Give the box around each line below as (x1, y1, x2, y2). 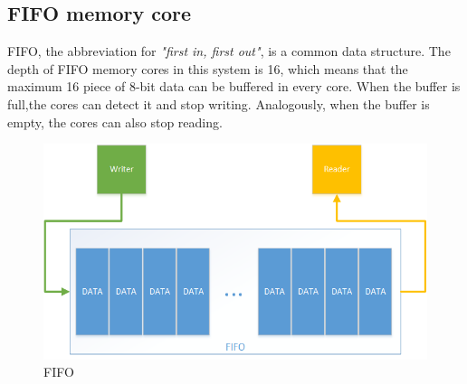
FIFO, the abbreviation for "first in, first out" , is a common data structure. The (7, 42, 451, 61)
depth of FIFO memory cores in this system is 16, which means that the (7, 59, 408, 78)
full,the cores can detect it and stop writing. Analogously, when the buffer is (7, 94, 430, 113)
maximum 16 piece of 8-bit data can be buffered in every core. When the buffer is (7, 77, 461, 96)
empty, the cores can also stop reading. (7, 112, 223, 131)
